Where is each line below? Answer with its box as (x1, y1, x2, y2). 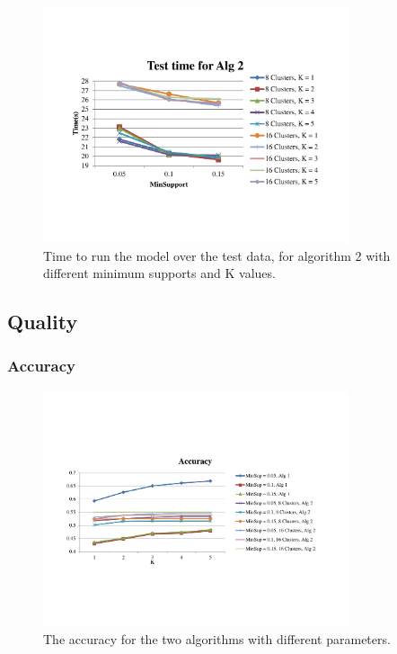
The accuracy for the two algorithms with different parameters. (43, 630, 391, 649)
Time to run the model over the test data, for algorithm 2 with (43, 246, 391, 264)
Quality (7, 308, 78, 336)
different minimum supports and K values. (43, 264, 276, 282)
